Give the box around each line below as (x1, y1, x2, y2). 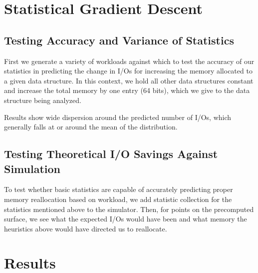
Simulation (4, 160, 61, 176)
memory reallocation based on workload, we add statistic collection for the (4, 193, 232, 204)
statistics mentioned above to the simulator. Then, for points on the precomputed (4, 203, 254, 214)
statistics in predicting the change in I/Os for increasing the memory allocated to (4, 65, 253, 76)
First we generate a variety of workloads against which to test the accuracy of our (4, 55, 255, 66)
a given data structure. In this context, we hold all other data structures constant (4, 75, 254, 85)
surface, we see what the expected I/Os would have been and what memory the (4, 213, 247, 224)
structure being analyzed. (4, 94, 81, 105)
